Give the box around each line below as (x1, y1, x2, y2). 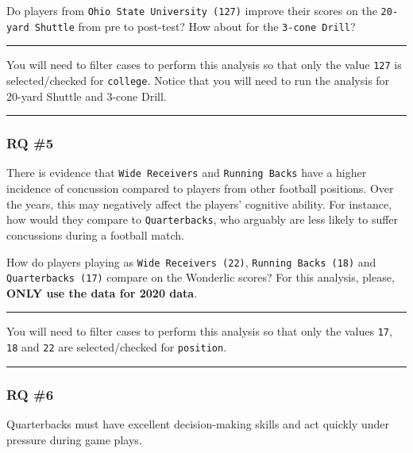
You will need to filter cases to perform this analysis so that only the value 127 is (6, 56, 402, 73)
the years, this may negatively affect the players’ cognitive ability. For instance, (6, 195, 392, 212)
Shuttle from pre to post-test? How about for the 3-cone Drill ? (34, 17, 356, 34)
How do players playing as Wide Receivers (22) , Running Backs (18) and (6, 253, 376, 270)
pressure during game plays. (6, 431, 142, 447)
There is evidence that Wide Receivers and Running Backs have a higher (6, 164, 367, 181)
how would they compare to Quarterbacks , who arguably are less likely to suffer (6, 211, 399, 228)
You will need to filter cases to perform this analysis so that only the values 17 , (6, 323, 392, 340)
